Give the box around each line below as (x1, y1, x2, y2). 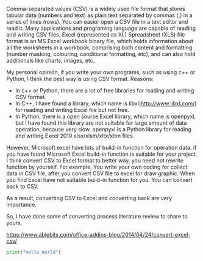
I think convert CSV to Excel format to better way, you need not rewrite (6, 157, 184, 164)
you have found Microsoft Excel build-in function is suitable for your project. (6, 150, 198, 158)
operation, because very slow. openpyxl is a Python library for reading (15, 126, 192, 133)
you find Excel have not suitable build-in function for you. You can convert (6, 176, 193, 183)
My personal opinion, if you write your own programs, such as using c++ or (6, 69, 196, 75)
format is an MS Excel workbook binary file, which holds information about (6, 38, 194, 44)
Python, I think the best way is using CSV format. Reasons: (6, 75, 154, 82)
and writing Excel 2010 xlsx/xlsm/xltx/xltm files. (15, 132, 135, 139)
